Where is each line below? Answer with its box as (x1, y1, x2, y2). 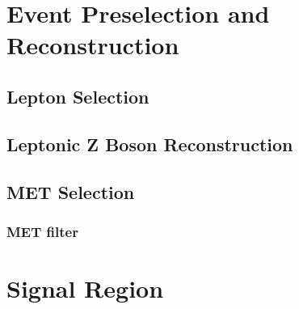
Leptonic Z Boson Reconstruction (6, 131, 293, 156)
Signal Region (6, 271, 164, 304)
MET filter (6, 221, 78, 241)
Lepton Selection (6, 83, 149, 108)
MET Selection (6, 179, 135, 204)
